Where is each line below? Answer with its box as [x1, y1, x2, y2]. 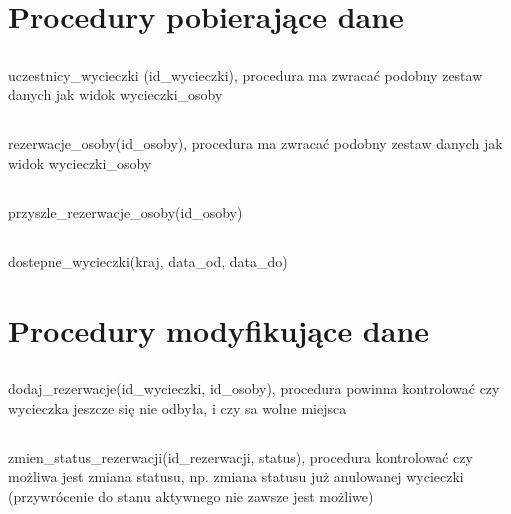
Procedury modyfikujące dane [8, 309, 430, 350]
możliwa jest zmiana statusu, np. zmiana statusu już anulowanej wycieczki [8, 466, 464, 487]
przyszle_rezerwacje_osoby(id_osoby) [8, 201, 243, 222]
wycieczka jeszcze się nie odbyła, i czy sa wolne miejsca [8, 397, 347, 418]
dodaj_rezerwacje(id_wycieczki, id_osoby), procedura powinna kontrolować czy [8, 378, 500, 399]
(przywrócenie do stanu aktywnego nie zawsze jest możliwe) [8, 486, 374, 507]
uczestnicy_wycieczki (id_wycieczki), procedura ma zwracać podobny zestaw [8, 64, 483, 85]
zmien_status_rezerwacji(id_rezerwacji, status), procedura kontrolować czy [8, 446, 473, 467]
